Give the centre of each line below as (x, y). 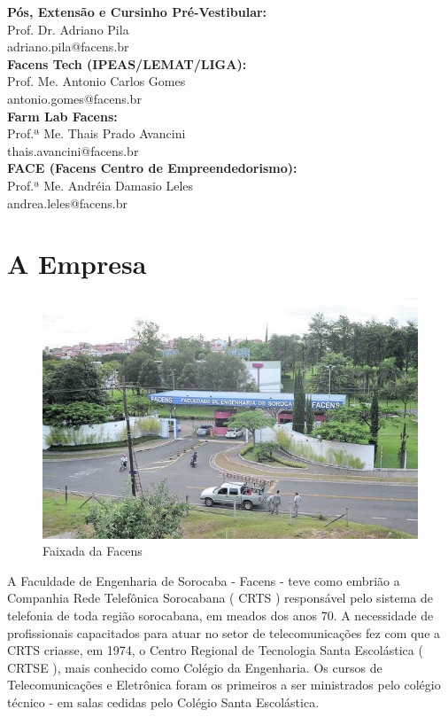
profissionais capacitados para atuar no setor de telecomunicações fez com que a (224, 632)
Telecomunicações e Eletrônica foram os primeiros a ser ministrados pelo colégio (224, 685)
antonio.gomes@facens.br (74, 98)
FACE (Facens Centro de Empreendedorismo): (152, 168)
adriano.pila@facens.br (68, 47)
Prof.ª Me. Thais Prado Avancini (97, 133)
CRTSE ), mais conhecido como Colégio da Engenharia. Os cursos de (195, 667)
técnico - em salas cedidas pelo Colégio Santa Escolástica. (163, 701)
